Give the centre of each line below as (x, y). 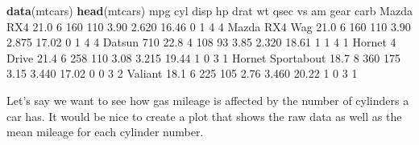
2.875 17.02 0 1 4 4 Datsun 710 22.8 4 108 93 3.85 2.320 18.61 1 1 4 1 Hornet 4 (201, 42)
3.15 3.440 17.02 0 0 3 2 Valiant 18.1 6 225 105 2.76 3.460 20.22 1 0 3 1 (182, 73)
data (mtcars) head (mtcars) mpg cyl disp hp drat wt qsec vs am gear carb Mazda (209, 10)
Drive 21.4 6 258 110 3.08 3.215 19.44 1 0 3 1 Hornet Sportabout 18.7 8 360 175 (203, 57)
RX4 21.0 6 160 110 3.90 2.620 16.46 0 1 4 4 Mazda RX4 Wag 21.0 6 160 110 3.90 (209, 26)
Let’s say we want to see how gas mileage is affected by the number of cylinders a (208, 100)
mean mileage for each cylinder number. (105, 132)
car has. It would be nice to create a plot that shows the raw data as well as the (204, 116)
